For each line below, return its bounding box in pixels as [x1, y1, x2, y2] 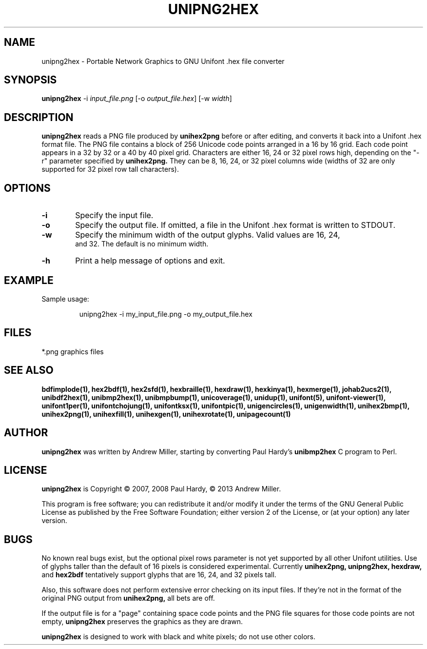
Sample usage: [41, 294, 89, 303]
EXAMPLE [4, 274, 54, 286]
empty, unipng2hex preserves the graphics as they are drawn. [41, 617, 243, 626]
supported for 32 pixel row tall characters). [41, 165, 179, 174]
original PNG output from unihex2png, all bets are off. [41, 594, 215, 603]
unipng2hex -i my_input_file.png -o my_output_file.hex [79, 309, 252, 318]
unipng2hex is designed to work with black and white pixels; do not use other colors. [41, 632, 316, 641]
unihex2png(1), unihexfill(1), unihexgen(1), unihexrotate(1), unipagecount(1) [41, 409, 291, 418]
